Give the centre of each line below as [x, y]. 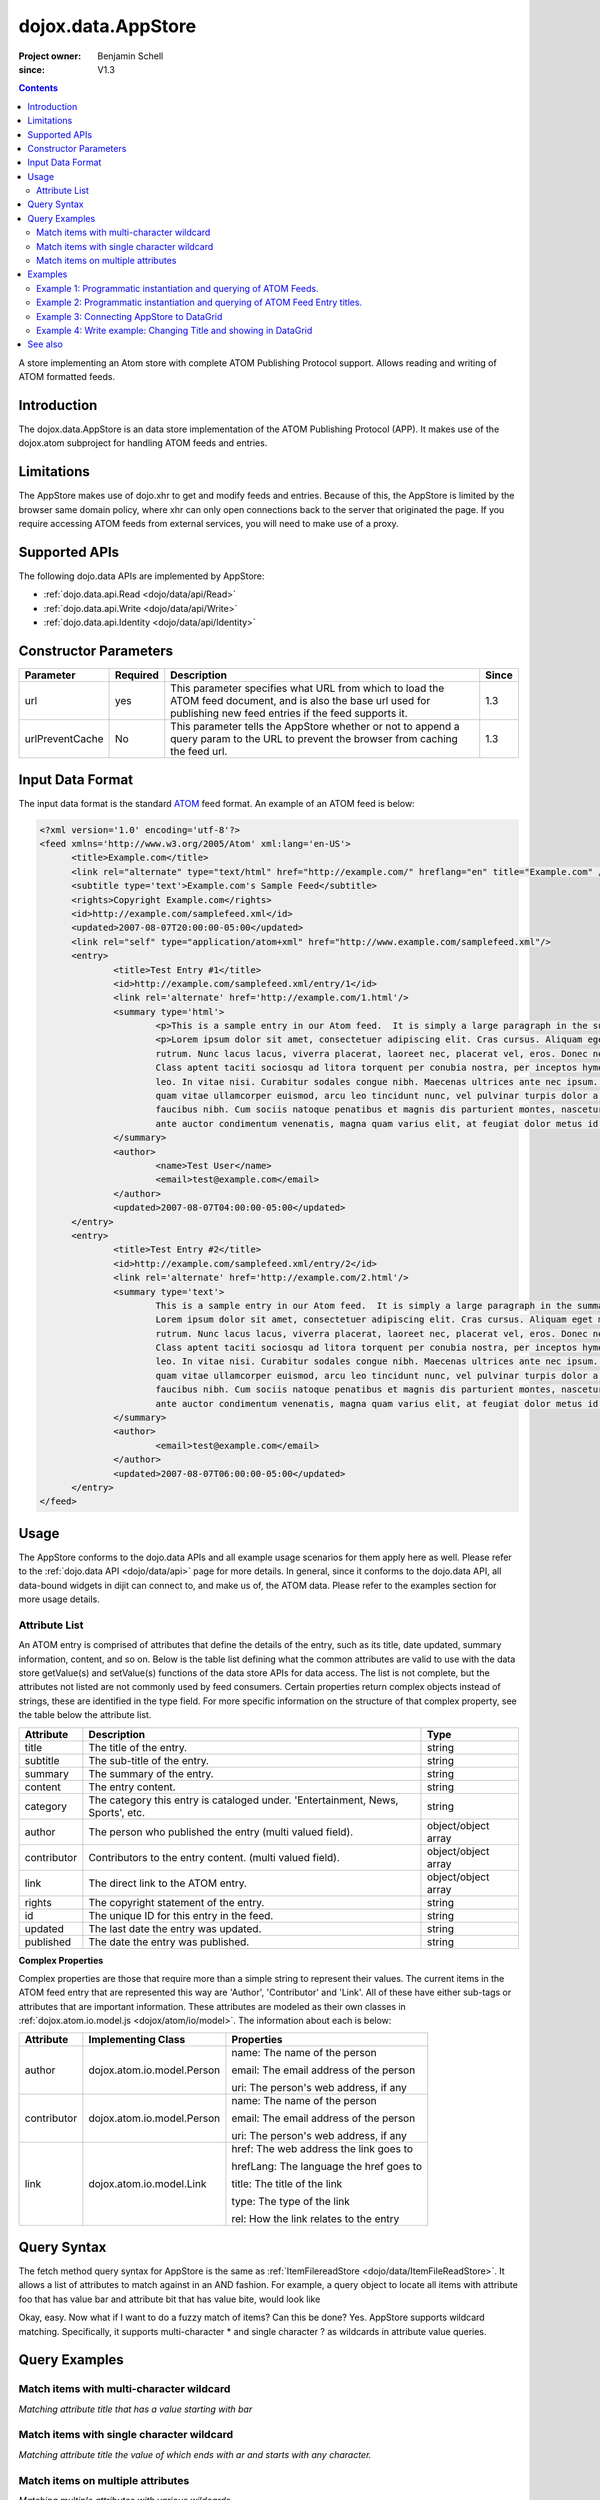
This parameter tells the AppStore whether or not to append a [315, 727]
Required [137, 675]
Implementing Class [137, 2040]
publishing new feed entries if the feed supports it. [289, 713]
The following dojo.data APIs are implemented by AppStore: [141, 576]
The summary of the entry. [151, 1773]
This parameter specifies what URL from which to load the [307, 688]
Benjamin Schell [130, 56]
